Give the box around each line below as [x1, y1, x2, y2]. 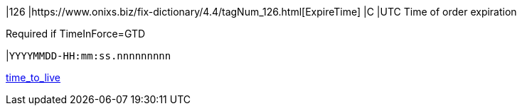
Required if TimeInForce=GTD [6, 28, 146, 40]
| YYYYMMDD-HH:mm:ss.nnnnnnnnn [6, 49, 171, 62]
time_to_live [6, 71, 61, 83]
